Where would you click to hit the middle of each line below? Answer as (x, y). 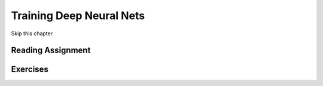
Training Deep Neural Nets (78, 16)
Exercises (30, 70)
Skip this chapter (32, 33)
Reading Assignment (51, 50)
